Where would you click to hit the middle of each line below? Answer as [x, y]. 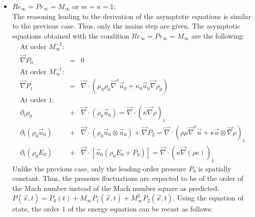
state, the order [36, 209]
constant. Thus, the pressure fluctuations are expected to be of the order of [128, 178]
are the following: [218, 35]
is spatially [215, 168]
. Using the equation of [208, 198]
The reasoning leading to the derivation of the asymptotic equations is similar [132, 16]
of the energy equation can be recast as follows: [141, 209]
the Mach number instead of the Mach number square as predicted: [116, 188]
